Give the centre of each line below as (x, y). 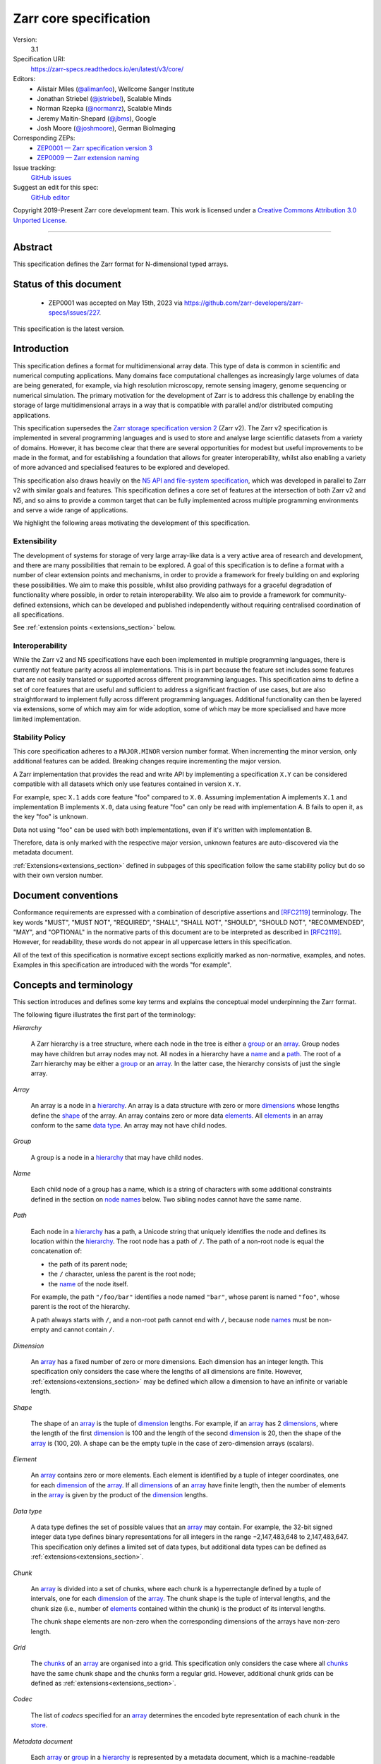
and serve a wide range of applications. (71, 510)
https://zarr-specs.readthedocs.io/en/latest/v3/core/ (107, 69)
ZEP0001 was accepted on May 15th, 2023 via (115, 303)
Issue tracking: (35, 168)
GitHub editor (50, 197)
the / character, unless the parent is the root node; (122, 1274)
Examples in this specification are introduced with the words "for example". (122, 965)
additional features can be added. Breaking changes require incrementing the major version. (147, 761)
